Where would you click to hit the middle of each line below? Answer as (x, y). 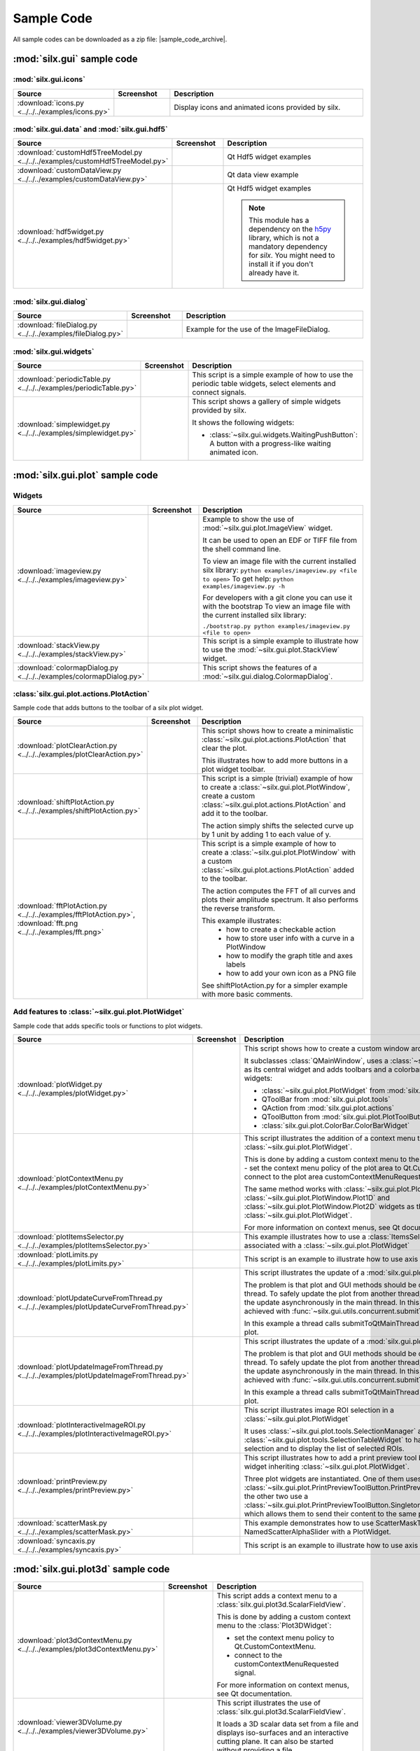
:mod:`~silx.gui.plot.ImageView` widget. (268, 527)
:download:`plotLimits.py (58, 1255)
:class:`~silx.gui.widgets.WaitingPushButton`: (284, 434)
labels (236, 964)
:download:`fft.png (48, 923)
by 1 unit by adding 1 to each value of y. (266, 834)
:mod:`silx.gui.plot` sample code (86, 475)
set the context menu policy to (284, 1638)
